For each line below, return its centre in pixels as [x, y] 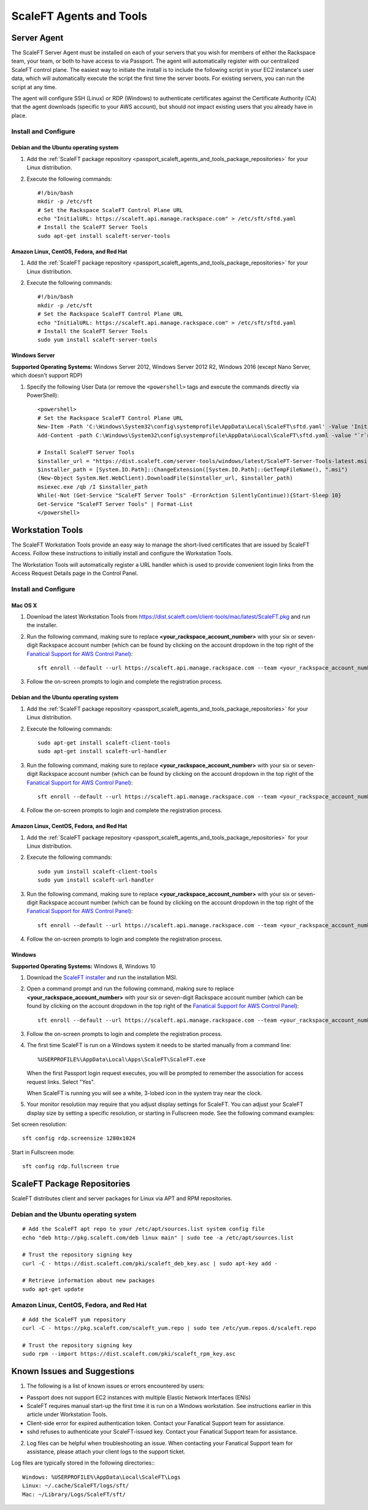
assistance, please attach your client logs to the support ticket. [106, 1452]
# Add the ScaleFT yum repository [74, 1319]
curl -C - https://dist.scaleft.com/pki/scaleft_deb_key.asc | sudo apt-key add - [150, 1263]
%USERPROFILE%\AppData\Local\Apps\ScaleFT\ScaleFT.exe [122, 1059]
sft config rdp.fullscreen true [71, 1166]
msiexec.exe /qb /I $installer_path [93, 487]
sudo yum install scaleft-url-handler [96, 880]
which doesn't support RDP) [47, 376]
